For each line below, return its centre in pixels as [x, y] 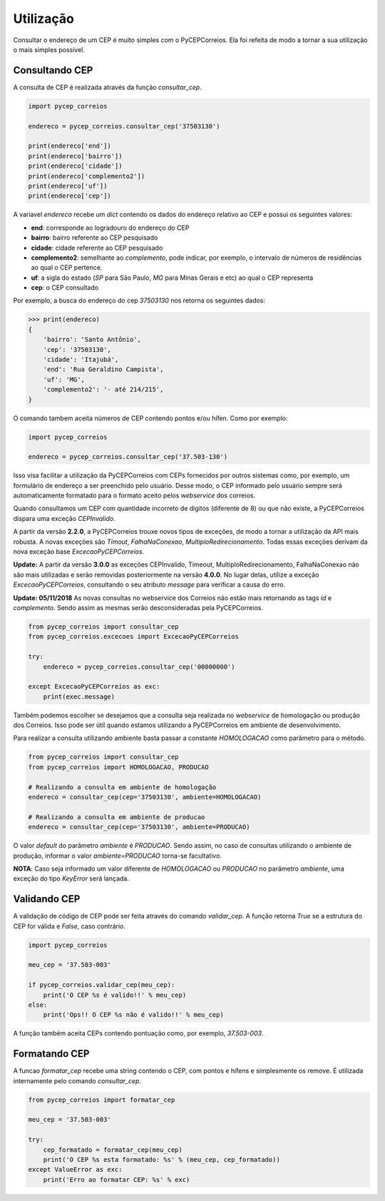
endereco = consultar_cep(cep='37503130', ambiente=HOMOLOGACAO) [145, 797]
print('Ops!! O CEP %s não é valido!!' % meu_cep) [133, 1015]
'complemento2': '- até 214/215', [103, 390]
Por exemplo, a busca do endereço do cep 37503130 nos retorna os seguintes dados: [139, 300]
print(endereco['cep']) [70, 196]
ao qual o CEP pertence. [67, 268]
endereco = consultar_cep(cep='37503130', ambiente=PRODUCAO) [139, 827]
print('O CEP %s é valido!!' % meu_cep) [115, 995]
